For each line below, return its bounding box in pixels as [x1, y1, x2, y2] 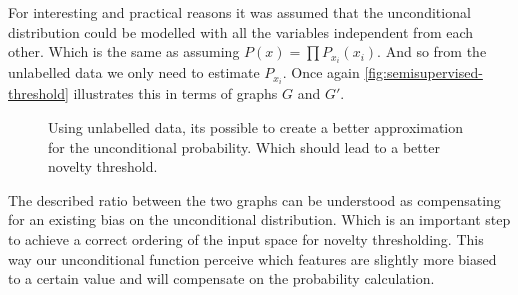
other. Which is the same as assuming [8, 41, 240, 62]
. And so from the [377, 41, 487, 62]
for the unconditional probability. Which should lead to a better [48, 136, 440, 157]
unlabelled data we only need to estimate [8, 62, 260, 83]
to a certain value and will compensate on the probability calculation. [8, 268, 435, 289]
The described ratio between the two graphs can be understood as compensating [8, 189, 501, 210]
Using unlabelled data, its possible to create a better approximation [48, 116, 464, 137]
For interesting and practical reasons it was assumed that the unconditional [8, 2, 471, 22]
